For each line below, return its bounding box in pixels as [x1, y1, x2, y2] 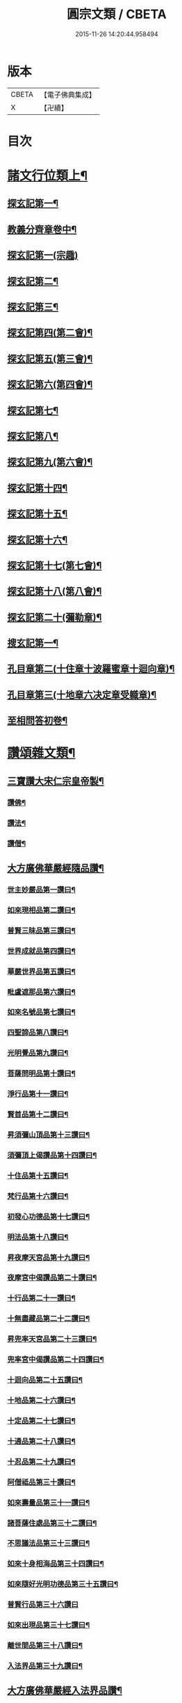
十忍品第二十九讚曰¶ [7, 1456, 76, 1466]
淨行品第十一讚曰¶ [7, 1089, 69, 1099]
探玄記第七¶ [7, 405, 59, 417]
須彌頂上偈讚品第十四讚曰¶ [7, 1150, 97, 1160]
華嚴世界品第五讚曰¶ [7, 966, 76, 976]
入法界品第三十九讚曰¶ [7, 1661, 83, 1670]
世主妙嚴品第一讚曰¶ [7, 885, 76, 894]
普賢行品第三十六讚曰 [7, 1600, 78, 1610]
